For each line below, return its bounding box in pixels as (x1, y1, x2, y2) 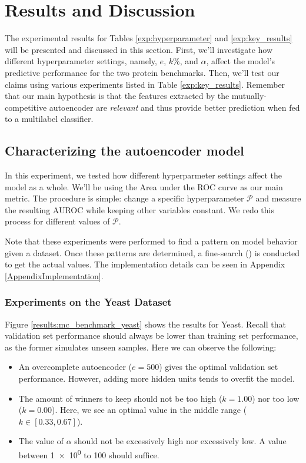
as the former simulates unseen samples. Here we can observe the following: (5, 340, 277, 353)
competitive (5, 101, 47, 113)
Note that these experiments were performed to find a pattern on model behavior (5, 235, 298, 247)
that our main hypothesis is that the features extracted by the (5, 90, 229, 102)
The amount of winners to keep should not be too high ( (18, 392, 222, 404)
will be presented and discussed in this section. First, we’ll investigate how (5, 43, 273, 55)
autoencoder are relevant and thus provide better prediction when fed (49, 101, 300, 113)
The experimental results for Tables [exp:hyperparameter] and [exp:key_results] (5, 32, 292, 44)
